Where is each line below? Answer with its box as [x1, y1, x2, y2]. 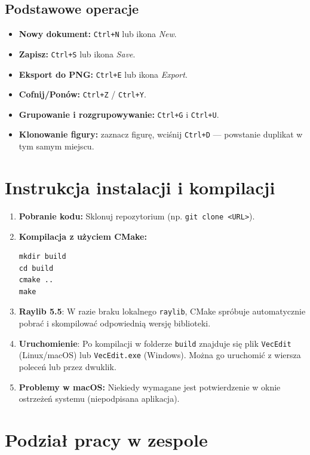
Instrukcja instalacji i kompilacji [5, 175, 275, 199]
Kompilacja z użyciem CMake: [19, 230, 147, 242]
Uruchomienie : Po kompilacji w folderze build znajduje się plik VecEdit [19, 337, 291, 349]
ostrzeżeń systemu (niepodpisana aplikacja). [19, 392, 180, 405]
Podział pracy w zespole [5, 427, 208, 452]
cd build [19, 264, 54, 273]
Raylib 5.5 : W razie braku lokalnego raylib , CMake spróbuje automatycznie [19, 305, 306, 317]
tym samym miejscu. [19, 140, 94, 152]
